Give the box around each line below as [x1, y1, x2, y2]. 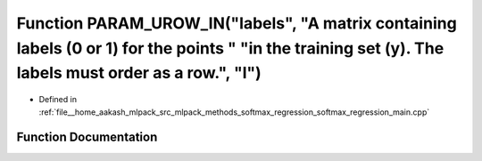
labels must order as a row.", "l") [16, 63, 262, 84]
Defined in [38, 94, 78, 105]
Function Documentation [16, 130, 158, 145]
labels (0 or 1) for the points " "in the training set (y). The [16, 38, 445, 58]
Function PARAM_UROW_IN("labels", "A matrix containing [16, 13, 457, 33]
